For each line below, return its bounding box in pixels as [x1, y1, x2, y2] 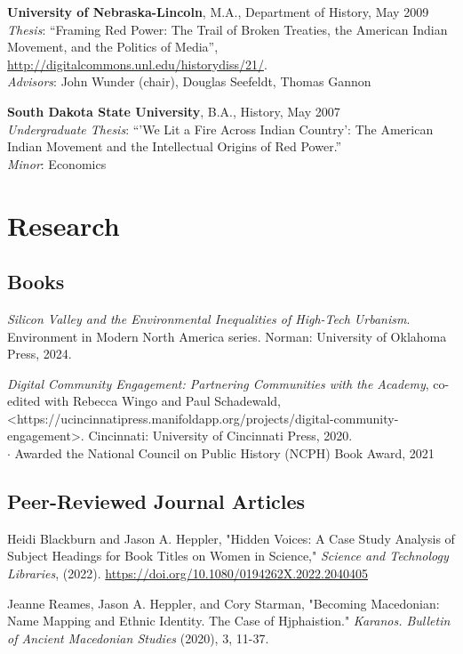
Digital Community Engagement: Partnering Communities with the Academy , [7, 374, 429, 392]
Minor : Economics [7, 154, 107, 173]
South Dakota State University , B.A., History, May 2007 [7, 101, 340, 120]
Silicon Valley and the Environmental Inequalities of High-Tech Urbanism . [7, 309, 411, 327]
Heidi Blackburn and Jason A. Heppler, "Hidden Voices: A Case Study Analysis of [7, 529, 455, 547]
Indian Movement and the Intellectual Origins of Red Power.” [7, 137, 342, 156]
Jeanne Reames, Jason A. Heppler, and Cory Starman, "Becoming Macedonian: [7, 593, 440, 612]
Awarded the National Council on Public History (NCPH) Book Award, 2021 [14, 444, 435, 463]
